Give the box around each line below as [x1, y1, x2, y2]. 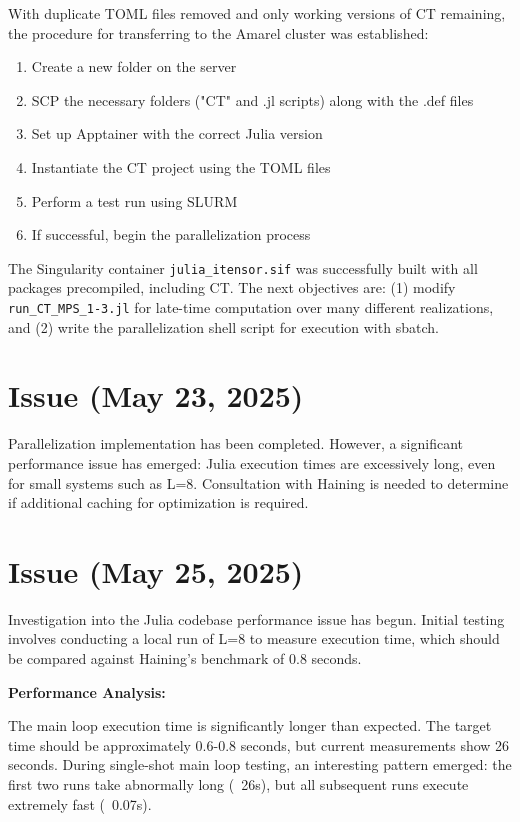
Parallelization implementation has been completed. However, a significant [8, 433, 464, 454]
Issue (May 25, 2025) [8, 550, 304, 591]
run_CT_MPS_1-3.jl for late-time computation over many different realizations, [8, 297, 494, 317]
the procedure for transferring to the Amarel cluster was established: [8, 22, 429, 43]
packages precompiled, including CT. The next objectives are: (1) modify [8, 277, 456, 298]
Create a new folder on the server [31, 56, 237, 77]
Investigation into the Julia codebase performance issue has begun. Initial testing [8, 608, 505, 629]
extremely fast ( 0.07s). [8, 793, 152, 814]
